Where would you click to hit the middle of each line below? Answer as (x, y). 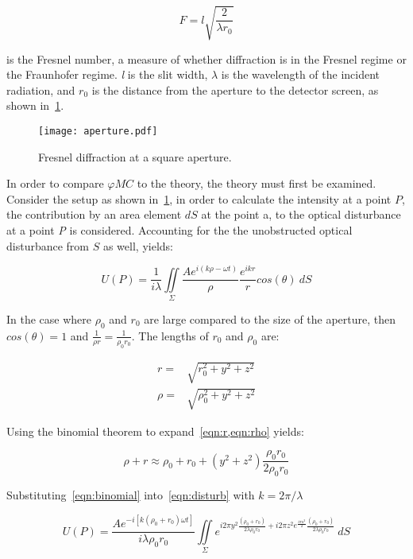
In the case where (49, 319)
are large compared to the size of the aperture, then (270, 319)
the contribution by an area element (94, 214)
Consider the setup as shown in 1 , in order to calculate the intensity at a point (199, 198)
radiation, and (41, 89)
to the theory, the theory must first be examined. (257, 183)
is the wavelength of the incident (301, 74)
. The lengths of (170, 335)
